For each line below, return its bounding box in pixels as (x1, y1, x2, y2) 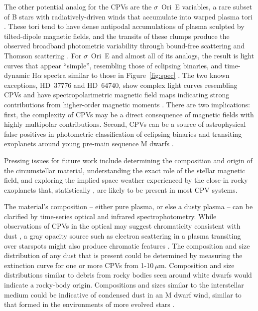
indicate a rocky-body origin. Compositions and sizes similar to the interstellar (4, 280, 244, 290)
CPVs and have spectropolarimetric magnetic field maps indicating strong (4, 89, 230, 100)
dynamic (4, 70, 30, 80)
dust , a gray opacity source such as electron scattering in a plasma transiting (4, 231, 241, 241)
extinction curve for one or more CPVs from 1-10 (4, 260, 154, 270)
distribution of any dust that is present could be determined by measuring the (4, 250, 243, 261)
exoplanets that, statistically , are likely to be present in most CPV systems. (4, 184, 238, 195)
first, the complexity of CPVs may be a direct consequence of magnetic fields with (4, 109, 254, 119)
